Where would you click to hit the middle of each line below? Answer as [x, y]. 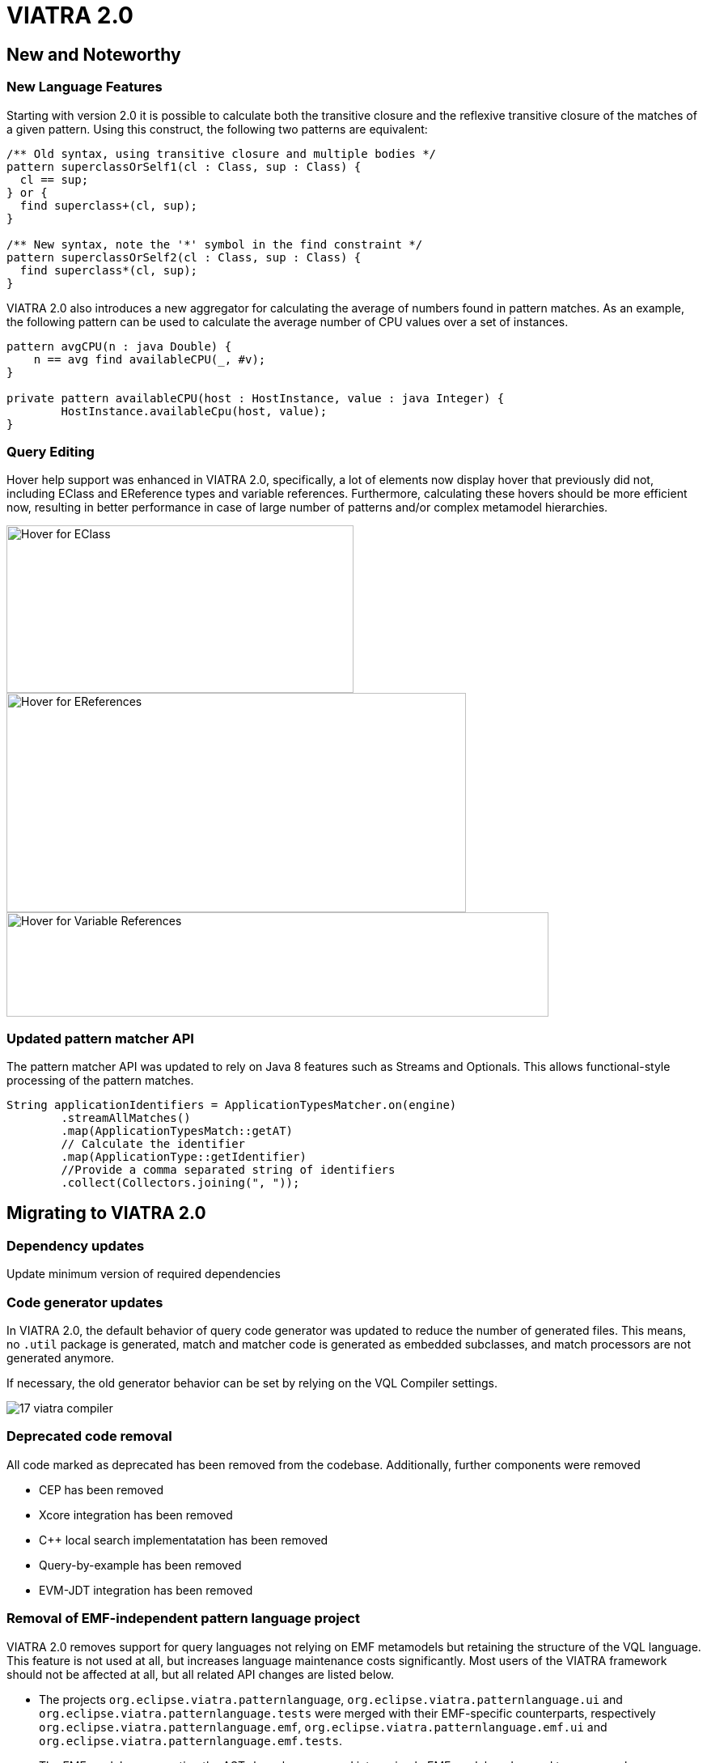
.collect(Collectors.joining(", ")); [180, 1183]
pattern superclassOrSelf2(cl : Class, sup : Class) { [184, 257]
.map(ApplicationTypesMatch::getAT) [177, 1131]
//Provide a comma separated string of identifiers [228, 1170]
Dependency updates [76, 1245]
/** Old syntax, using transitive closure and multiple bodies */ [222, 153]
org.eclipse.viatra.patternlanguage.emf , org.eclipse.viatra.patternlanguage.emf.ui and [323, 1727]
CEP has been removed [102, 1489]
